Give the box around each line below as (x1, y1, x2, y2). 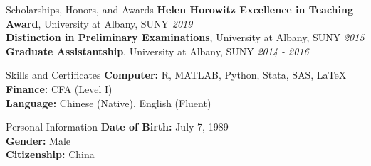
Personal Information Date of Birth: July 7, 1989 (6, 119, 229, 134)
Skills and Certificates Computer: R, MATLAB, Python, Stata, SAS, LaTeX (6, 67, 347, 82)
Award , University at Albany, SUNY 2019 (6, 16, 193, 31)
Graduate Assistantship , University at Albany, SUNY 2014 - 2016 (6, 43, 309, 58)
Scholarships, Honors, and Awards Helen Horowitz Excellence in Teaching (6, 2, 354, 16)
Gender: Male (6, 133, 71, 148)
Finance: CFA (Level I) (6, 81, 113, 96)
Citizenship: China (6, 147, 95, 162)
